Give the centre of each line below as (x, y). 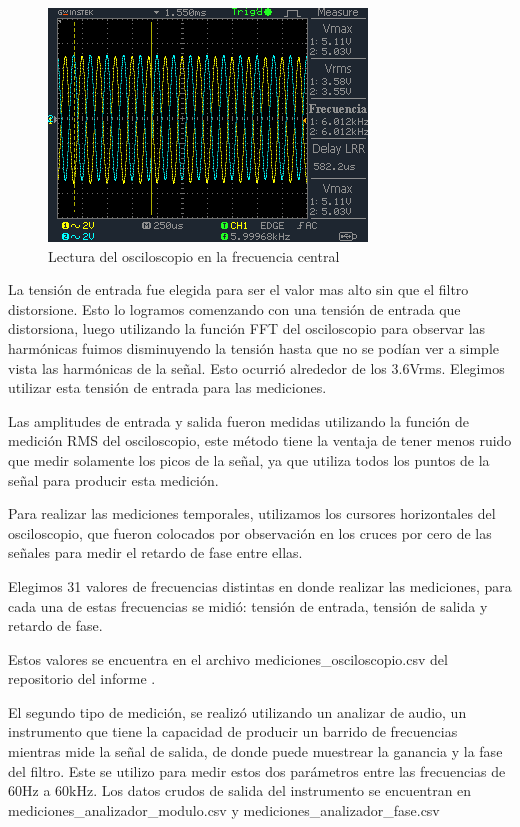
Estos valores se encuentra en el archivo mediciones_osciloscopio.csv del (228, 658)
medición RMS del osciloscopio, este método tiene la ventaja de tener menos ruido (260, 440)
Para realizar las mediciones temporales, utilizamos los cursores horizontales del (252, 513)
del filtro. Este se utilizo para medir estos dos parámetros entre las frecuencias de (257, 770)
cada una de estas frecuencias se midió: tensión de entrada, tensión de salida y (248, 605)
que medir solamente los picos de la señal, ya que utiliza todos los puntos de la (249, 459)
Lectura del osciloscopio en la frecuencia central (194, 255)
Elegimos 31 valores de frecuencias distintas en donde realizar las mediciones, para (260, 585)
